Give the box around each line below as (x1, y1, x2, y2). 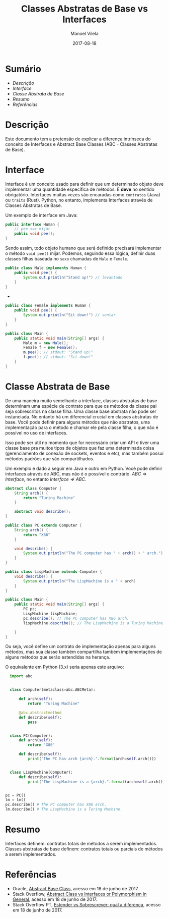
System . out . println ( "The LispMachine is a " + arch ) (23, 578, 136, 583)
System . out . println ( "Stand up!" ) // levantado (23, 275, 123, 280)
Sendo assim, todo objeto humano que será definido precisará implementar (5, 245, 162, 251)
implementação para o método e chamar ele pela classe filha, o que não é (5, 424, 158, 430)
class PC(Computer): (10, 733, 53, 738)
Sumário (5, 63, 41, 75)
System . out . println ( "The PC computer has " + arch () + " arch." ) (23, 551, 163, 556)
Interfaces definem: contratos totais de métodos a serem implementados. (5, 840, 157, 846)
